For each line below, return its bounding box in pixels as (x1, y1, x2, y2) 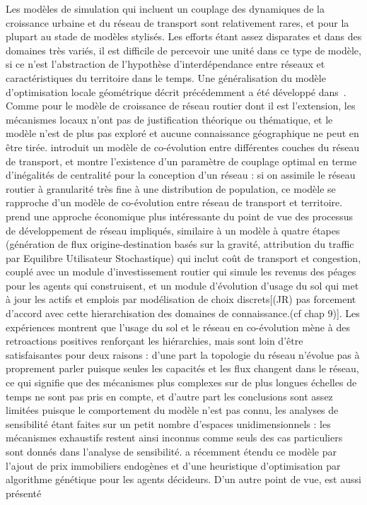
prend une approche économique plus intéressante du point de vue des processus (6, 208, 354, 223)
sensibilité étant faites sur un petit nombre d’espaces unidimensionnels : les (6, 416, 331, 431)
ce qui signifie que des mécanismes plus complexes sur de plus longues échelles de (6, 375, 357, 390)
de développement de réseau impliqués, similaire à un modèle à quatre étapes (6, 222, 340, 237)
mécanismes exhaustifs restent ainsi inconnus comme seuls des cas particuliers (6, 430, 343, 445)
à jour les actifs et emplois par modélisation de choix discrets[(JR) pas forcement (6, 292, 356, 307)
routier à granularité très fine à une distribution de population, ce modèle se (6, 181, 336, 196)
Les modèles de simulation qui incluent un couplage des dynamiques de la (6, 1, 325, 16)
